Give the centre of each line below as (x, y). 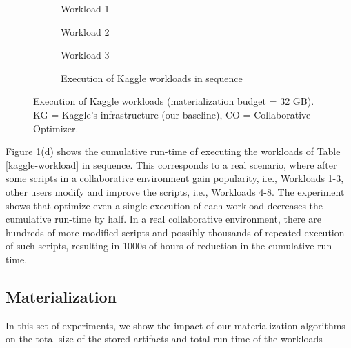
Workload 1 (85, 8)
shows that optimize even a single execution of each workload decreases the (164, 205)
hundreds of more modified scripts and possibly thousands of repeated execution (175, 232)
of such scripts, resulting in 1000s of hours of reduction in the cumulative (160, 246)
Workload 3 (85, 55)
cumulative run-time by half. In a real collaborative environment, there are (163, 219)
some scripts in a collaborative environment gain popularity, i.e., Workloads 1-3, (175, 178)
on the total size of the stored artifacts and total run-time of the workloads (164, 339)
